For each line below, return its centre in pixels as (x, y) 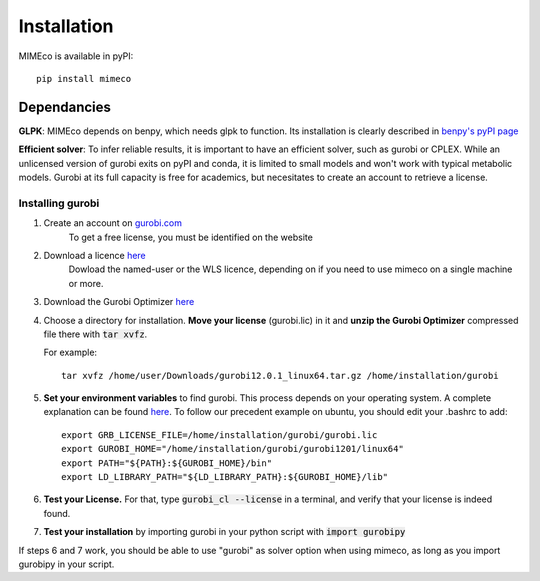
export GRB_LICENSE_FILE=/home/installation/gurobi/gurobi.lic (219, 434)
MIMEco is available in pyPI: (76, 56)
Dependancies (65, 106)
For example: (70, 352)
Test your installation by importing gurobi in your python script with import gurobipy (224, 532)
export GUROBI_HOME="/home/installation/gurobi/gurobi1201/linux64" (232, 449)
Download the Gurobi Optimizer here (119, 302)
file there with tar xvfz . (95, 334)
